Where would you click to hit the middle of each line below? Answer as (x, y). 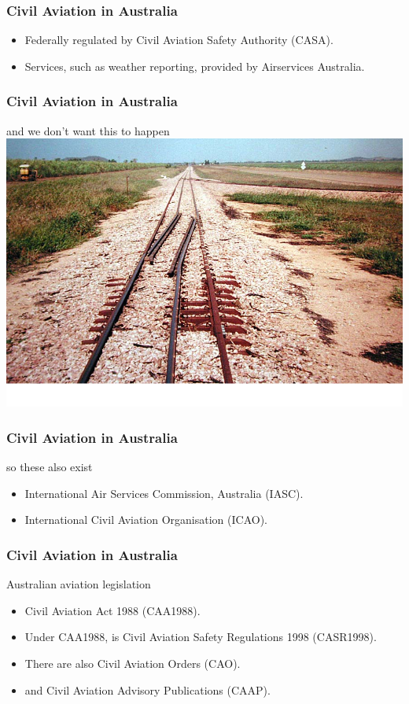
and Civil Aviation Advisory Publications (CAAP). (147, 689)
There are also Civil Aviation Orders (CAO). (133, 663)
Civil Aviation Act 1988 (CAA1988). (112, 610)
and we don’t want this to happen (88, 130)
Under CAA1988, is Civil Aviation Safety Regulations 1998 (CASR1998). (201, 637)
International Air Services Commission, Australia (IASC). (164, 493)
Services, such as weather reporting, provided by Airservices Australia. (195, 66)
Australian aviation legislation (79, 584)
